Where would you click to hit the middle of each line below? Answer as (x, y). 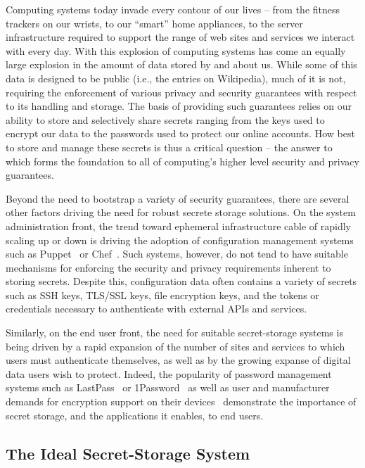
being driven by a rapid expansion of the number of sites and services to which (175, 346)
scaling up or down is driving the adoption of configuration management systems (180, 240)
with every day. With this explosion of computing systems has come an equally (176, 50)
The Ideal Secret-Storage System (128, 453)
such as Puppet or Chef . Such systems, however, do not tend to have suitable (177, 254)
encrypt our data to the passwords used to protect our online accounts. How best (180, 133)
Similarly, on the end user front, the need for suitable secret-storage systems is (174, 333)
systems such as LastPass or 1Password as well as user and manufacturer (168, 387)
